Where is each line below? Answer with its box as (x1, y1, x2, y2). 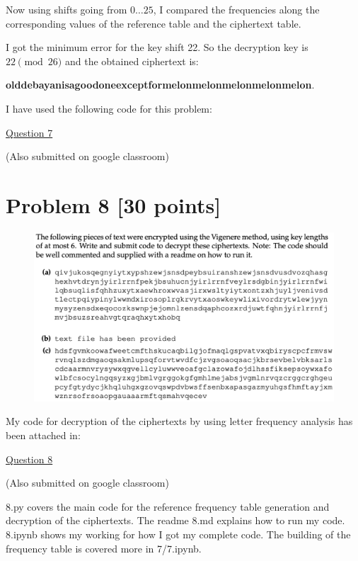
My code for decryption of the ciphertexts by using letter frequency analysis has (6, 414, 353, 429)
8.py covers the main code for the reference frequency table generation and (6, 499, 330, 514)
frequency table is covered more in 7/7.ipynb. (6, 540, 202, 555)
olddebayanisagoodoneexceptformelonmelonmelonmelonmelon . (6, 77, 315, 92)
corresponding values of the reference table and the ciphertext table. (6, 16, 301, 30)
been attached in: (6, 427, 81, 442)
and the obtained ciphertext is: (64, 53, 199, 68)
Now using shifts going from (6, 2, 127, 16)
